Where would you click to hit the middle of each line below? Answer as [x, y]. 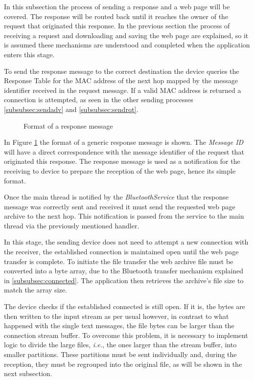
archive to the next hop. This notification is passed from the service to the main [124, 216]
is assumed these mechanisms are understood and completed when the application [127, 45]
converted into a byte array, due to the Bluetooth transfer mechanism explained [124, 271]
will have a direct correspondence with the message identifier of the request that [124, 151]
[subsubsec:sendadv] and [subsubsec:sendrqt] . [71, 109]
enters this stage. [29, 54]
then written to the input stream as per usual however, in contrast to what [116, 316]
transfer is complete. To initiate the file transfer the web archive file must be [119, 261]
